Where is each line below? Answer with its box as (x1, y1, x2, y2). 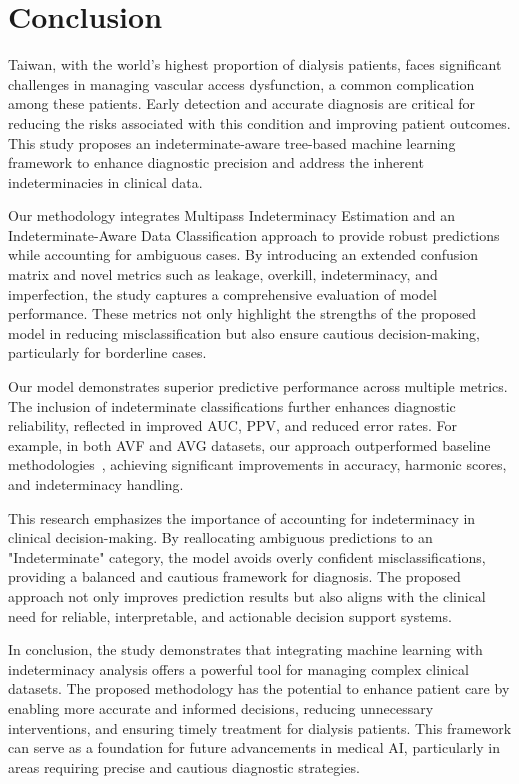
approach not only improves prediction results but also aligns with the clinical (8, 585, 486, 606)
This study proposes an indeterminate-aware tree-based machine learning (8, 132, 456, 153)
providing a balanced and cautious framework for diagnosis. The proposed (8, 566, 461, 587)
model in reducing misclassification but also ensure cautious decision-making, (8, 322, 480, 343)
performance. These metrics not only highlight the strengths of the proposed (8, 303, 477, 324)
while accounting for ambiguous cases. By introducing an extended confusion (8, 244, 478, 265)
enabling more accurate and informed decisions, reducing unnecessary (8, 697, 434, 718)
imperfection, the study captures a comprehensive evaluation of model (8, 283, 437, 304)
